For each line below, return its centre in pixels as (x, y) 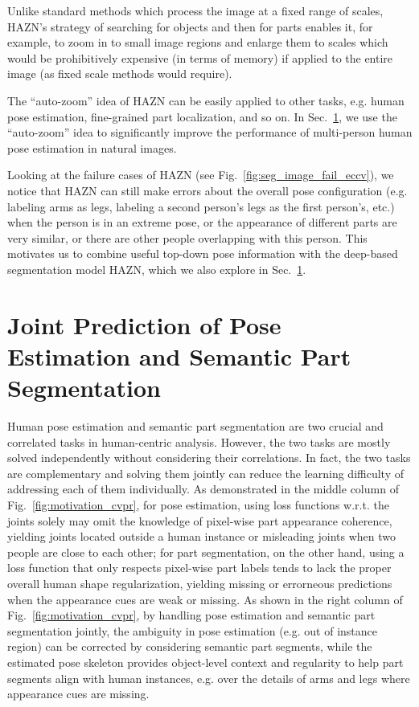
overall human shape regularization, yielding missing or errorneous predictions (200, 583)
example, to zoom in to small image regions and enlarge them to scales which (198, 42)
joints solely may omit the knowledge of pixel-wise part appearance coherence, (200, 520)
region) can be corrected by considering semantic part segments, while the (190, 646)
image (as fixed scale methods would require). (120, 74)
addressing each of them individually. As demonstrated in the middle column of (203, 489)
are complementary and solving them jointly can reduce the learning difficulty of (205, 473)
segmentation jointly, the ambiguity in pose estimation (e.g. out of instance (192, 630)
